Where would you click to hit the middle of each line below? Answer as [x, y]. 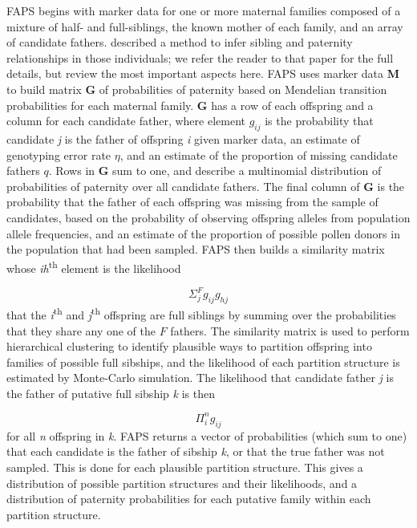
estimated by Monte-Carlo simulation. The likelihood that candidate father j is [200, 378]
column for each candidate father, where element [126, 121]
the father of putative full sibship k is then [111, 393]
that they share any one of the [81, 330]
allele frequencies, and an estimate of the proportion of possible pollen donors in [203, 233]
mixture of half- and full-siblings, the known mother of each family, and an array [205, 26]
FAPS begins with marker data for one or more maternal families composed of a [204, 10]
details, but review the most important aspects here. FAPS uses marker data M [203, 73]
